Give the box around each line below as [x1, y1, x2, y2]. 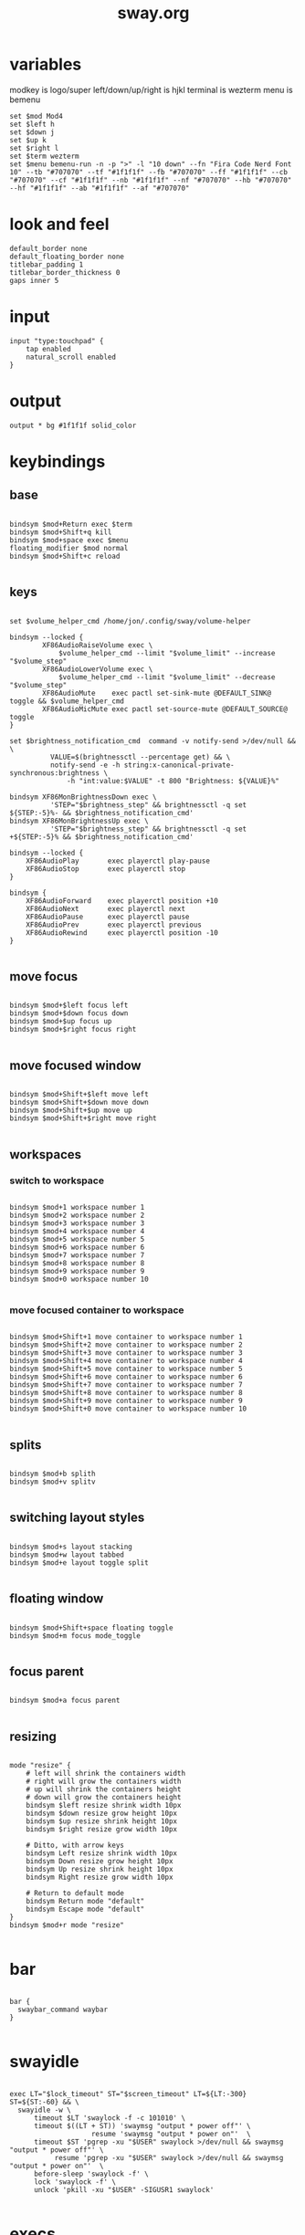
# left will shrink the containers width [26, 1769, 185, 1779]
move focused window [9, 1057, 142, 1073]
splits [9, 1437, 42, 1453]
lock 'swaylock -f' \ [33, 2177, 117, 2187]
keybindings [9, 451, 106, 472]
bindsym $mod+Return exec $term [9, 519, 132, 529]
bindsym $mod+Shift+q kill [9, 528, 112, 537]
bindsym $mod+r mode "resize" [9, 1921, 125, 1930]
